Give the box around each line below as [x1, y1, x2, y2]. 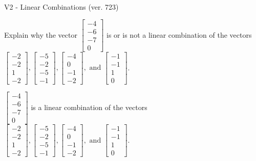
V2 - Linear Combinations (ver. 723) [4, 2, 119, 12]
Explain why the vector [4, 29, 77, 40]
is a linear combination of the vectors [31, 101, 147, 112]
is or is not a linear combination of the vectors [106, 29, 252, 40]
